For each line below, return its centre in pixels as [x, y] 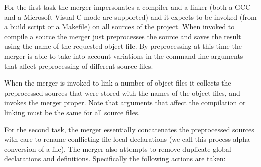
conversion [20, 149]
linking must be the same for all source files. [72, 112]
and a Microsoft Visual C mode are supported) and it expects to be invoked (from [130, 16]
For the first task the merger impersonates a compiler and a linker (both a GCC [127, 7]
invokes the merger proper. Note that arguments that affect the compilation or [125, 102]
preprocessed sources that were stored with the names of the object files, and [122, 92]
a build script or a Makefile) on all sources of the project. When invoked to [119, 26]
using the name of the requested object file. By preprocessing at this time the [123, 46]
